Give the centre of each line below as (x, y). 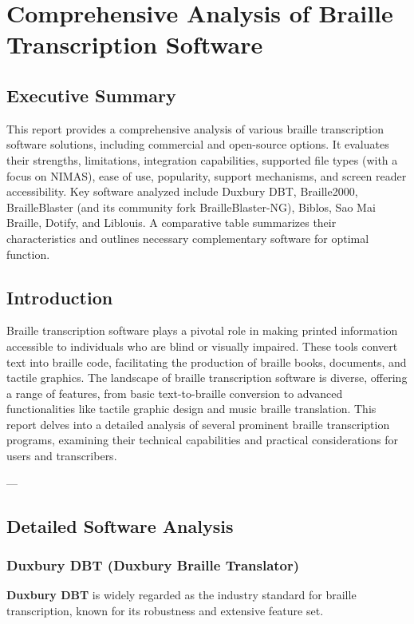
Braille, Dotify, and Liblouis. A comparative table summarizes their (172, 223)
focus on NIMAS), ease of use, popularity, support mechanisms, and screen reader (207, 175)
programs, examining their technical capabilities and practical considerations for (202, 440)
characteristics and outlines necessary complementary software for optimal (188, 238)
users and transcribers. (62, 456)
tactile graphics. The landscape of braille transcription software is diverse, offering (207, 378)
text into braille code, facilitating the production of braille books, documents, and (207, 362)
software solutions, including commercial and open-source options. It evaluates (198, 144)
